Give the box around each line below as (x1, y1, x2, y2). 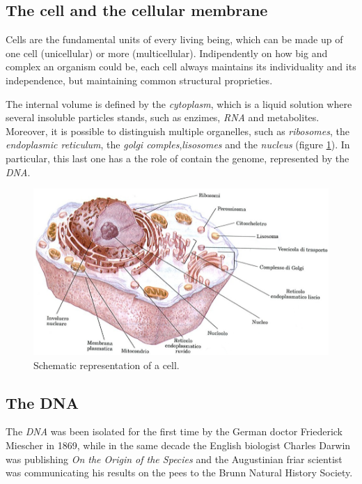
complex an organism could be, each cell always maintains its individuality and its (6, 59, 356, 74)
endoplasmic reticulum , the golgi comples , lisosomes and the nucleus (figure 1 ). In (6, 137, 350, 152)
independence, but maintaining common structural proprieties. (6, 72, 273, 87)
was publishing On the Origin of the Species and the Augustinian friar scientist (6, 451, 343, 466)
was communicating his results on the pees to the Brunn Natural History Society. (6, 465, 353, 480)
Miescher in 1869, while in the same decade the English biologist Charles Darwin (6, 437, 351, 452)
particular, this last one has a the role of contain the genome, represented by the (6, 150, 349, 165)
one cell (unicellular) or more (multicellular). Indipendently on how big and (6, 45, 328, 60)
